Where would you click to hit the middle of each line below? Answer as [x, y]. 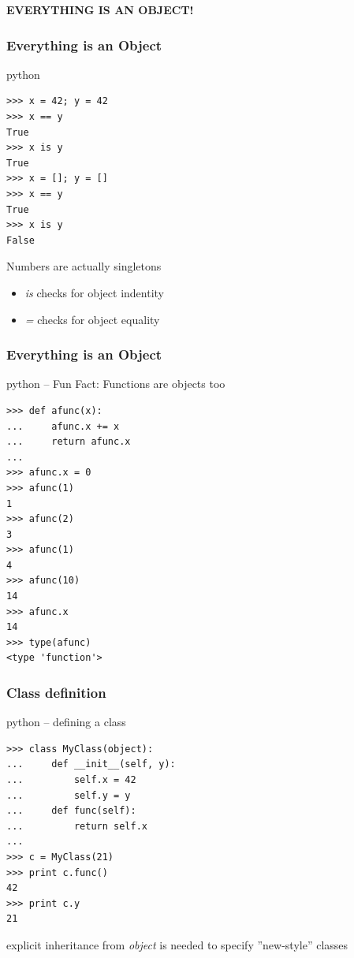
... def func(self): [71, 811]
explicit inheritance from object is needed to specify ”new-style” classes [177, 944]
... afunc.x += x [63, 426]
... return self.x [77, 826]
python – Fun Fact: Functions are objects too [116, 384]
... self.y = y [69, 795]
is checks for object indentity [94, 292]
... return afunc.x [69, 442]
